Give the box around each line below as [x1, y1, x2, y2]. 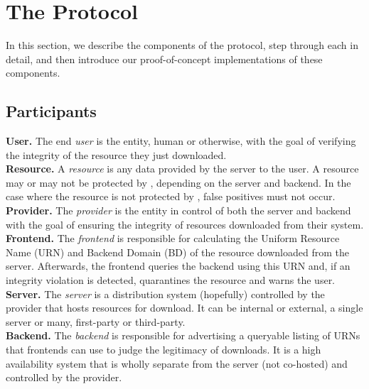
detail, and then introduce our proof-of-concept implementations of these [6, 51, 323, 66]
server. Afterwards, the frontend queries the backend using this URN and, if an [6, 258, 351, 273]
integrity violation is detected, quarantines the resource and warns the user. [6, 273, 336, 287]
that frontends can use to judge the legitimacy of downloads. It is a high [6, 342, 321, 357]
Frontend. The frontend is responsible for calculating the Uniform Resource [6, 231, 340, 246]
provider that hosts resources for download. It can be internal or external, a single [6, 300, 363, 315]
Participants [6, 100, 97, 122]
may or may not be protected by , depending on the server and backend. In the [6, 175, 351, 190]
